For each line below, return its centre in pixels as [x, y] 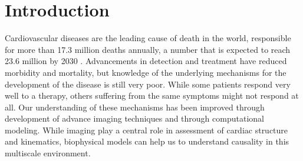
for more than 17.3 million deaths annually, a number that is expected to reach [148, 49]
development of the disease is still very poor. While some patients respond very [148, 84]
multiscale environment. [48, 153]
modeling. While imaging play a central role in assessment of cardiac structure [146, 130]
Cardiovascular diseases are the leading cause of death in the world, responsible [148, 38]
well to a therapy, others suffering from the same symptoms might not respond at [152, 95]
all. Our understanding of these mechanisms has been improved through [135, 107]
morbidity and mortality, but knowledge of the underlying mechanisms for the [146, 72]
